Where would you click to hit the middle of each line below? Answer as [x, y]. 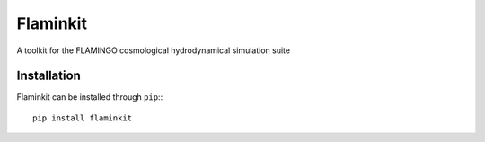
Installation [48, 76]
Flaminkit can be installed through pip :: [90, 97]
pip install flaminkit [83, 118]
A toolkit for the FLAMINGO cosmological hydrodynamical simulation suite [154, 50]
